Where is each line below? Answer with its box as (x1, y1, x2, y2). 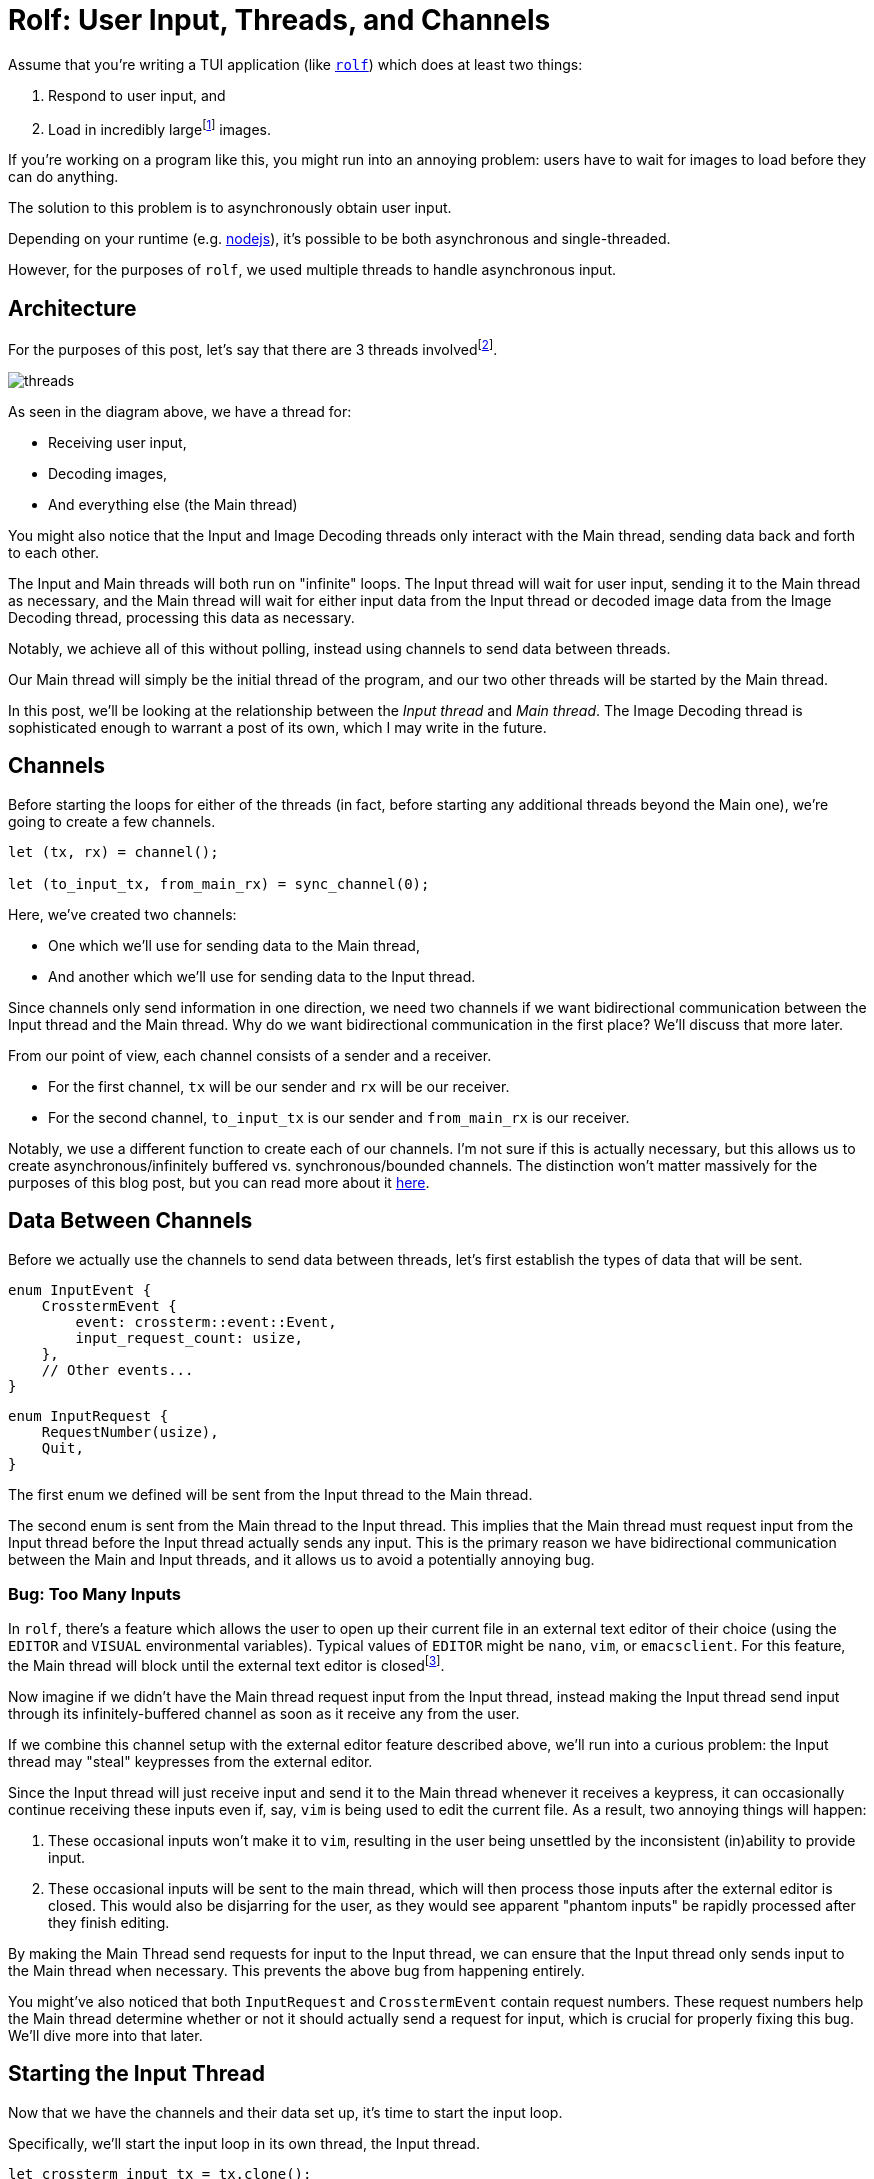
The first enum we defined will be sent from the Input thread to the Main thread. (8, 1485, 533, 1503)
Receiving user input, (48, 433, 187, 451)
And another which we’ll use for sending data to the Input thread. (48, 967, 476, 985)
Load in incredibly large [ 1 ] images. (48, 117, 272, 138)
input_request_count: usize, (75, 1329, 304, 1346)
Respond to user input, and (48, 86, 226, 104)
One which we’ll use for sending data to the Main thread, (48, 936, 420, 954)
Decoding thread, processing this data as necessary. (8, 608, 355, 626)
